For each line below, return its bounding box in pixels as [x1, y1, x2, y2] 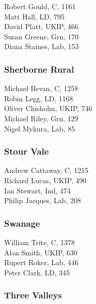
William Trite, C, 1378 [4, 236, 75, 247]
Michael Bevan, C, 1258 [4, 83, 78, 94]
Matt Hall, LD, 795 [4, 11, 65, 21]
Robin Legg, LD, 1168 [4, 93, 73, 103]
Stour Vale [4, 145, 49, 158]
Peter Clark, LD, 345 [4, 267, 70, 277]
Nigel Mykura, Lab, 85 [4, 123, 75, 134]
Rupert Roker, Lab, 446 [4, 257, 79, 268]
